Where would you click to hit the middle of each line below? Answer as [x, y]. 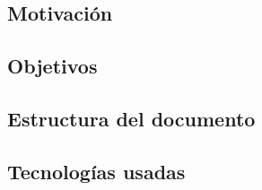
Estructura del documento [131, 118]
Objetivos [52, 66]
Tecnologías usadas [96, 171]
